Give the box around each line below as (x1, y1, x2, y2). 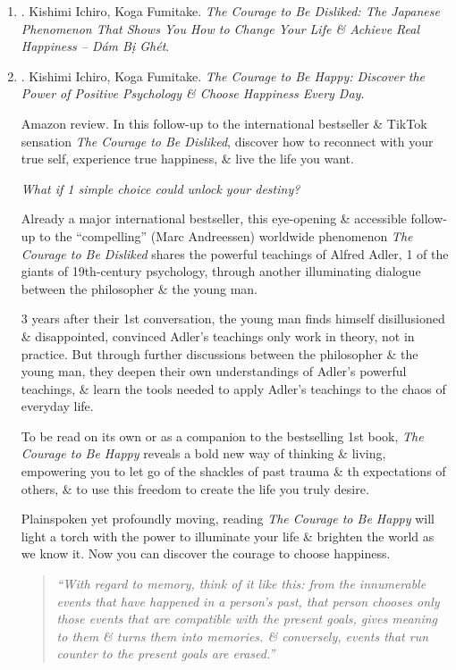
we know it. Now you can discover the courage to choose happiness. (21, 544, 391, 563)
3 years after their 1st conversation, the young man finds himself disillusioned (21, 309, 445, 328)
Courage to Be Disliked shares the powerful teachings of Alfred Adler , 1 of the (21, 244, 449, 263)
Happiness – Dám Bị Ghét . (21, 37, 170, 55)
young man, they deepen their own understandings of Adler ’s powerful (21, 362, 407, 381)
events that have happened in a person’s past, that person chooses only (56, 591, 440, 610)
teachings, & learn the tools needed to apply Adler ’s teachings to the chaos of (21, 379, 446, 398)
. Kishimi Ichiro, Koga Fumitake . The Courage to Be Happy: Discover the (21, 66, 426, 85)
